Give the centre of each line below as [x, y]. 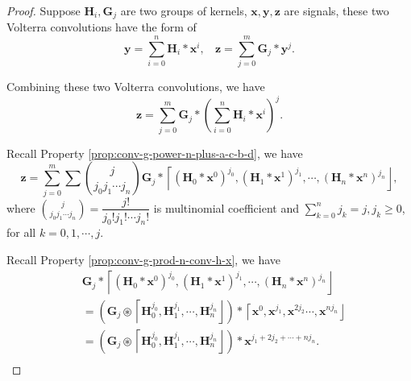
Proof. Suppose [44, 10]
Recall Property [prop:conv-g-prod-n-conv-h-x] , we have [144, 259]
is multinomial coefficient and [226, 207]
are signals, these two [336, 10]
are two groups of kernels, [184, 10]
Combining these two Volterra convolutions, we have [136, 87]
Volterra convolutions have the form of [102, 27]
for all [21, 232]
